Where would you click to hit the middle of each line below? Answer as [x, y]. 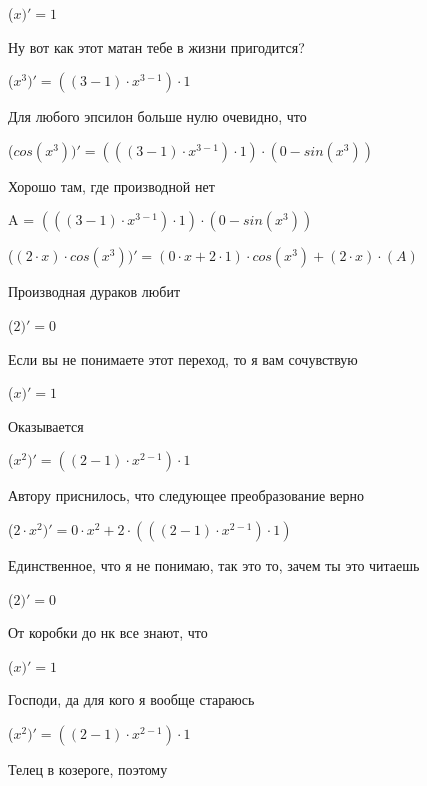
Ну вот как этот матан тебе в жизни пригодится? [156, 46]
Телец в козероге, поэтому [88, 768]
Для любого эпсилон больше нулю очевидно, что [157, 116]
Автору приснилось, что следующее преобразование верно [186, 495]
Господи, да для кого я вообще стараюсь [131, 699]
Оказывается [46, 425]
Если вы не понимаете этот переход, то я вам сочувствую [183, 358]
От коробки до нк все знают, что [108, 632]
